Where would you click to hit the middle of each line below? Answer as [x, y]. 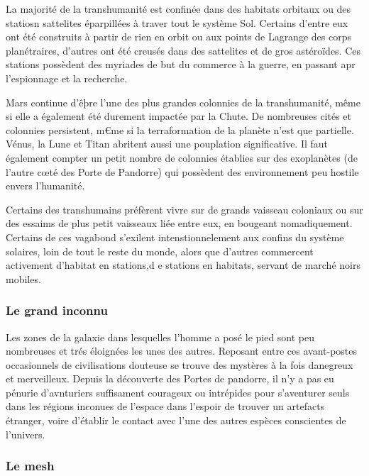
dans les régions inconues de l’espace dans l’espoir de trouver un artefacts [165, 406]
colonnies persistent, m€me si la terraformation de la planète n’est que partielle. [180, 129]
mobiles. [23, 278]
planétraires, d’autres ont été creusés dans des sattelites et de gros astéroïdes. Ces [183, 50]
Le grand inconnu [57, 310]
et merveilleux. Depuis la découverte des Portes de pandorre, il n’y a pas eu [170, 378]
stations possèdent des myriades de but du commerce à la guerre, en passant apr [181, 64]
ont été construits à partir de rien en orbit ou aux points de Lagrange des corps [178, 37]
